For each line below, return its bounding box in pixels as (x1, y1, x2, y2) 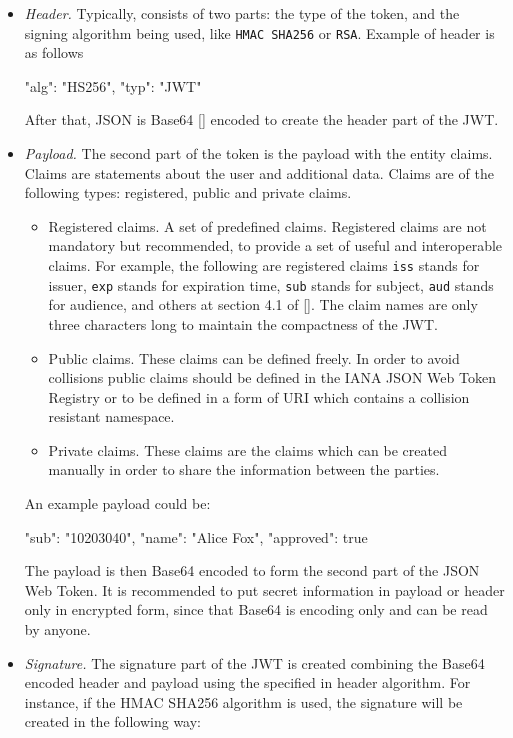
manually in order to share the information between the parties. (48, 459, 440, 480)
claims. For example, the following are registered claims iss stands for (48, 255, 480, 275)
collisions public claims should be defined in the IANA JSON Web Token (48, 367, 496, 388)
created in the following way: (24, 711, 202, 732)
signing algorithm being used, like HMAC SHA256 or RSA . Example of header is (24, 22, 495, 43)
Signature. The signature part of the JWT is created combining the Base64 (24, 652, 485, 673)
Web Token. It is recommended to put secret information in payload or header (24, 579, 505, 600)
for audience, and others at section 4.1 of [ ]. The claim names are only (48, 294, 478, 315)
